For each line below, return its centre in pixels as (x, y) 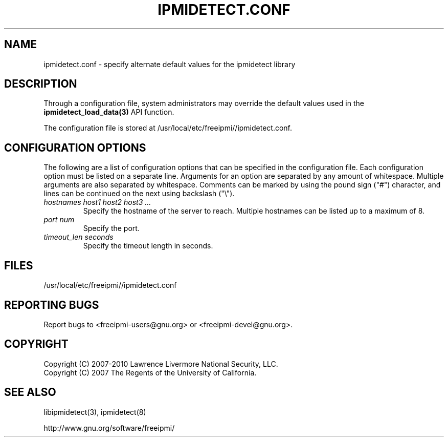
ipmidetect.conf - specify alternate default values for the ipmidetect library (170, 64)
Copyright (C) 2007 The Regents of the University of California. (150, 372)
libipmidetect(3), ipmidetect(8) (95, 412)
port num (59, 220)
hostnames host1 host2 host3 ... (97, 202)
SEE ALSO (30, 392)
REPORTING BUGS (52, 305)
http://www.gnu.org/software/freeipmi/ (109, 428)
